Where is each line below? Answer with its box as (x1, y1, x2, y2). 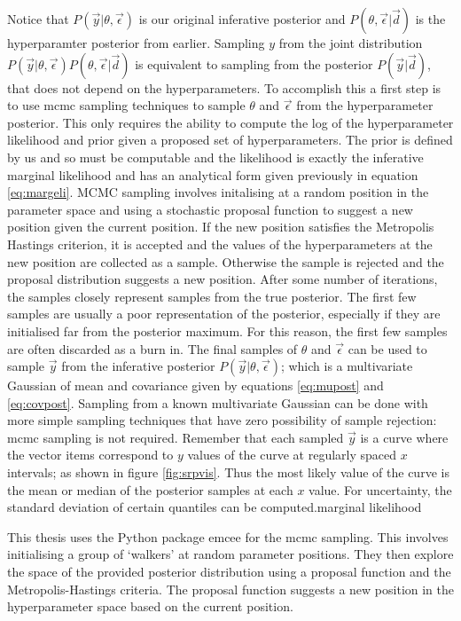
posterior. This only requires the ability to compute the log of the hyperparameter (7, 113, 454, 131)
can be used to (348, 339, 427, 358)
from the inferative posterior (61, 357, 215, 375)
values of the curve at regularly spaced (187, 445, 397, 464)
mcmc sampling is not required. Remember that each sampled (7, 428, 344, 446)
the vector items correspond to (7, 445, 174, 464)
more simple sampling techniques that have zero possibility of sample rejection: (7, 411, 437, 429)
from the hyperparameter (296, 96, 434, 114)
